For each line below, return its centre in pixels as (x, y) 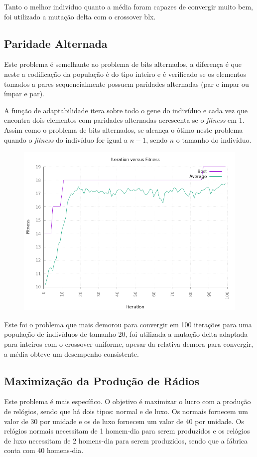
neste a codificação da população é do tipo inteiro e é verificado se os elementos (125, 74)
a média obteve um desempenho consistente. (71, 353)
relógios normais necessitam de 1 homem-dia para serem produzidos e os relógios (127, 431)
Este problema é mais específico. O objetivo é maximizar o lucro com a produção (128, 401)
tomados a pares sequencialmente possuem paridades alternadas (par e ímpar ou (127, 84)
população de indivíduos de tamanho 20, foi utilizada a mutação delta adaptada (126, 334)
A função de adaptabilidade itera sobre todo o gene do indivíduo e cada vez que (126, 110)
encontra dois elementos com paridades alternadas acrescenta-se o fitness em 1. (124, 120)
